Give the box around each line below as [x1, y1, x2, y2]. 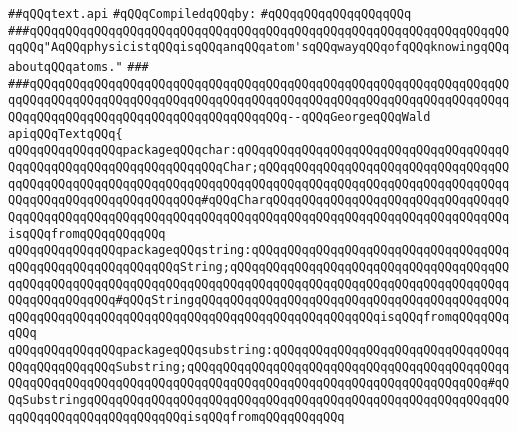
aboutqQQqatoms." [8, 59, 123, 74]
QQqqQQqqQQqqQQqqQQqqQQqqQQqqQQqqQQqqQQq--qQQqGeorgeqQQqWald [8, 109, 431, 124]
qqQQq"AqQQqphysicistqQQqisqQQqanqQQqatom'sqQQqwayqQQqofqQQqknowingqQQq [8, 40, 510, 55]
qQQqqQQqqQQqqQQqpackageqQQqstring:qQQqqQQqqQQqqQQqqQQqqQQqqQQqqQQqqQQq [8, 243, 510, 258]
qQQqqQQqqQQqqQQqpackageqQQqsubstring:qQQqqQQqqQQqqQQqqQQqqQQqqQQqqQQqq [8, 343, 510, 358]
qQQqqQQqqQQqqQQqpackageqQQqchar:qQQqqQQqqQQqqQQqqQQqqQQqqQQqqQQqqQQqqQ [8, 143, 510, 158]
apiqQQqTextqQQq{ [8, 126, 123, 141]
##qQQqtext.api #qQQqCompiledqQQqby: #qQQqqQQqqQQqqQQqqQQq [8, 7, 412, 21]
